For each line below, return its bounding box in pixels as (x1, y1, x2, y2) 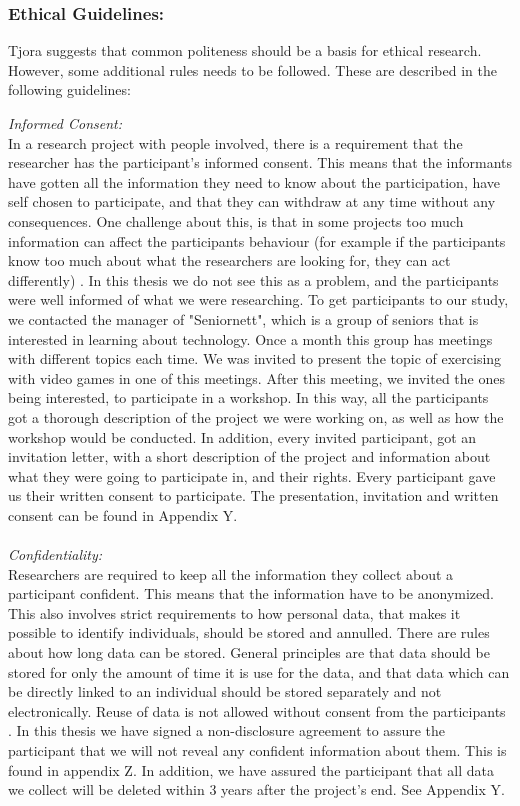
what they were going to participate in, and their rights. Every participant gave (8, 465, 496, 486)
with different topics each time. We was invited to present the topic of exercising (8, 348, 502, 369)
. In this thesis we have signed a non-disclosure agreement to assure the (8, 720, 445, 741)
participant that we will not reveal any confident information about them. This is (8, 740, 507, 760)
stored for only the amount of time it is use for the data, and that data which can (8, 661, 510, 682)
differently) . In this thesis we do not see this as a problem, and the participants (8, 269, 499, 290)
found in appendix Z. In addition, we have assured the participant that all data (8, 759, 495, 780)
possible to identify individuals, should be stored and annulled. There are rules (8, 622, 490, 643)
